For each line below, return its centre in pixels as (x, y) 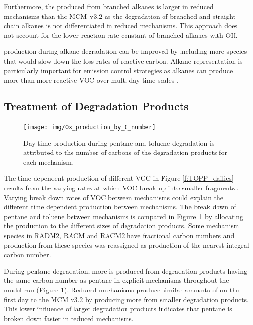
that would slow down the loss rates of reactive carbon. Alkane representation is (123, 60)
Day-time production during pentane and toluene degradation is (119, 143)
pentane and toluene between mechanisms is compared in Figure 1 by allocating (124, 216)
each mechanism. (48, 162)
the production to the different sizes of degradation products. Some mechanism (122, 226)
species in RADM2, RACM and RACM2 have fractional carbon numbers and (119, 235)
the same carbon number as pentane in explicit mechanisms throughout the (117, 280)
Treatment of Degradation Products (96, 106)
